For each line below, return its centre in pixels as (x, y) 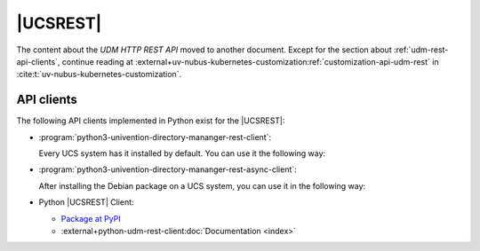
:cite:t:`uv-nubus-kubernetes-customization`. (99, 75)
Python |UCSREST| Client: (86, 202)
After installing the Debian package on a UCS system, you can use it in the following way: (202, 185)
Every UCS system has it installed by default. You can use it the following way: (182, 153)
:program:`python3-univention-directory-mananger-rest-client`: (155, 137)
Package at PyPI (91, 218)
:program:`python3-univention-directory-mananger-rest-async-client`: (168, 169)
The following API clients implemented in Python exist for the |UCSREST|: (151, 121)
